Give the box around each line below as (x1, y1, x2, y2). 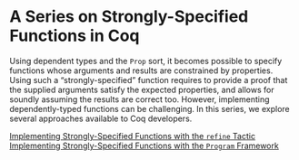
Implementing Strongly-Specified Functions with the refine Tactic (9, 130, 256, 141)
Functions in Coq (9, 25, 140, 46)
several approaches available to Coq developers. (9, 113, 193, 124)
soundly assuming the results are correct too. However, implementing (9, 93, 270, 105)
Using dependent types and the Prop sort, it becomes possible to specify (9, 55, 283, 66)
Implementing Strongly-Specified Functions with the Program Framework (9, 140, 279, 151)
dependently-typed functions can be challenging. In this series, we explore (9, 103, 291, 114)
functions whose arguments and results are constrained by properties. (9, 65, 274, 76)
